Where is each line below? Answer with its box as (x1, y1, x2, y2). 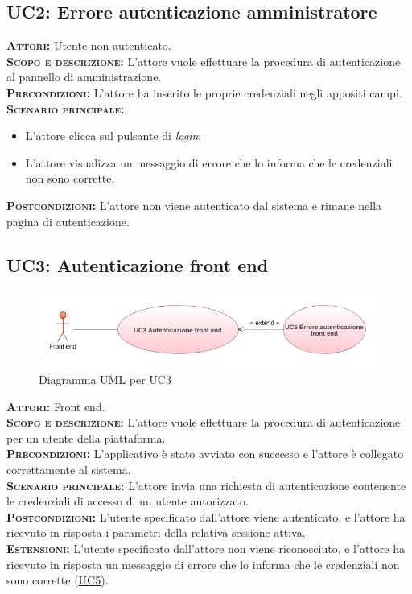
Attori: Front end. (6, 398, 105, 415)
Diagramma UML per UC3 (39, 371, 171, 388)
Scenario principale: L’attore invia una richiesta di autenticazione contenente (6, 476, 406, 493)
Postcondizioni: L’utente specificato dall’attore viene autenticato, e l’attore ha (6, 508, 406, 525)
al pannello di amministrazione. (6, 68, 162, 85)
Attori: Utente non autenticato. (6, 37, 171, 54)
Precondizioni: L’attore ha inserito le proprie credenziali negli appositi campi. (6, 84, 402, 101)
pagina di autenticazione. (6, 212, 130, 229)
